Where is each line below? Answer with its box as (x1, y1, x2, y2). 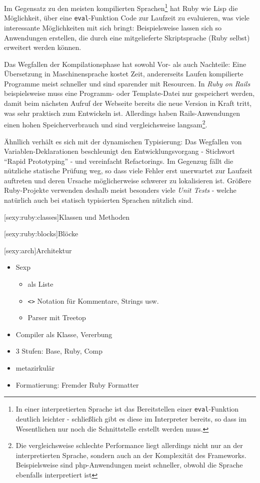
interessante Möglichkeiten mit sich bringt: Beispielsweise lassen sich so (4, 22, 221, 32)
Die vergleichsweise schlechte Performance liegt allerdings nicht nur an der (15, 440, 243, 451)
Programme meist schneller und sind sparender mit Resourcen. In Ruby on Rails (4, 78, 250, 88)
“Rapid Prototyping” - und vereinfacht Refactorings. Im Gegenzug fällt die (4, 155, 233, 166)
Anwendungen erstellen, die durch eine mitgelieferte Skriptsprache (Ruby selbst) (4, 32, 250, 42)
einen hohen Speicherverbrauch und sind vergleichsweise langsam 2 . (4, 118, 207, 129)
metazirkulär (15, 363, 55, 373)
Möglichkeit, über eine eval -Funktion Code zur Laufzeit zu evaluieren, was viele (4, 12, 249, 23)
